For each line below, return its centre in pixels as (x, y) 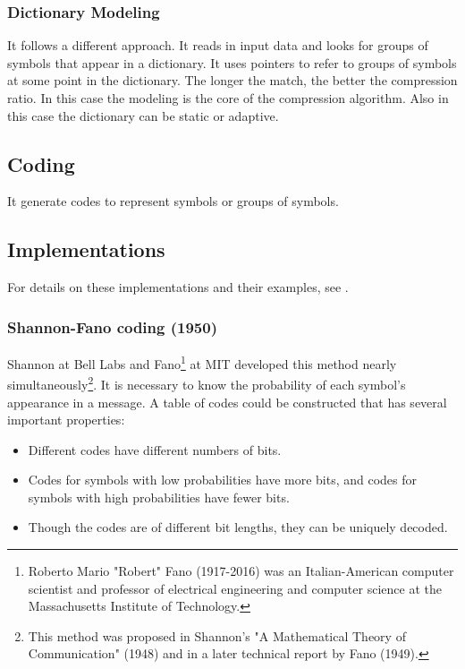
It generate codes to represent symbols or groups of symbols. (173, 201)
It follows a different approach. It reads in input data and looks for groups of (218, 45)
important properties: (66, 420)
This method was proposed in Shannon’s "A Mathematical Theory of (217, 635)
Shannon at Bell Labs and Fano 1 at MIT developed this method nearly (202, 362)
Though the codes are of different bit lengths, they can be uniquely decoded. (238, 527)
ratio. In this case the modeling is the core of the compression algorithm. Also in (228, 98)
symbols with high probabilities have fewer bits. (159, 497)
